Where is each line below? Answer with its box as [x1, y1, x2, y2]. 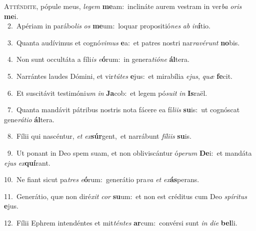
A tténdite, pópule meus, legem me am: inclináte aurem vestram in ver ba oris [4, 1, 242, 11]
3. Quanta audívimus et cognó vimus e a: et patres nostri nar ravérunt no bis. [7, 37, 240, 47]
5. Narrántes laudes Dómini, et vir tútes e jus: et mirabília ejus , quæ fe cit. [7, 70, 233, 81]
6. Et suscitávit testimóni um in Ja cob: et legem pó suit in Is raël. [7, 87, 207, 98]
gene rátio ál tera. [4, 114, 54, 124]
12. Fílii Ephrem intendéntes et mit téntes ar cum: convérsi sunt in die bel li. [4, 217, 237, 228]
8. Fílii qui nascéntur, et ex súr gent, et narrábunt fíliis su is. [7, 131, 191, 141]
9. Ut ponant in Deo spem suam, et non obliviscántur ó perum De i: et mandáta [7, 147, 252, 158]
